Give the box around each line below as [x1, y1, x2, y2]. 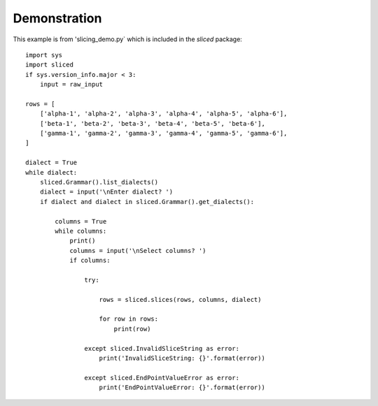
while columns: [55, 227, 107, 235]
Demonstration [13, 10, 102, 26]
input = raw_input [39, 80, 104, 89]
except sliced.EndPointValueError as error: [84, 374, 239, 382]
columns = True [55, 217, 107, 225]
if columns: [69, 256, 111, 265]
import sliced [25, 61, 73, 69]
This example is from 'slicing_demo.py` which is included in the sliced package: [13, 35, 243, 43]
